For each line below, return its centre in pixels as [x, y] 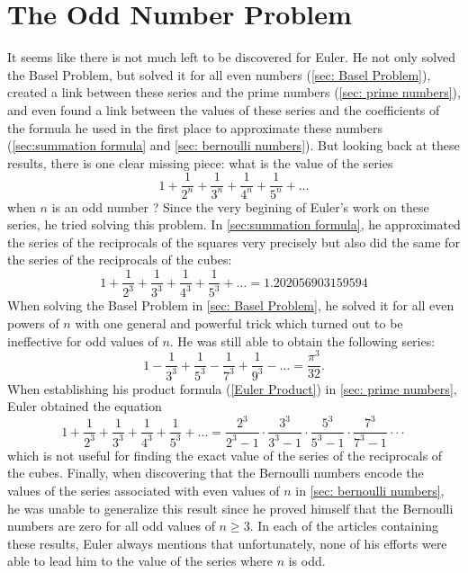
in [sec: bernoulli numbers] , [370, 491]
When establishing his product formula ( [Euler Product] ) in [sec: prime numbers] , [232, 388]
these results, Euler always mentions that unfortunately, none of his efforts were [227, 543]
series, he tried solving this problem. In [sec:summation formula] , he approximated [234, 224]
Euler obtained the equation [85, 406]
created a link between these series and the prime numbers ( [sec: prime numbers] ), [234, 92]
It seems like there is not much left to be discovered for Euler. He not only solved [232, 57]
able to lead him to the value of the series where [140, 561]
